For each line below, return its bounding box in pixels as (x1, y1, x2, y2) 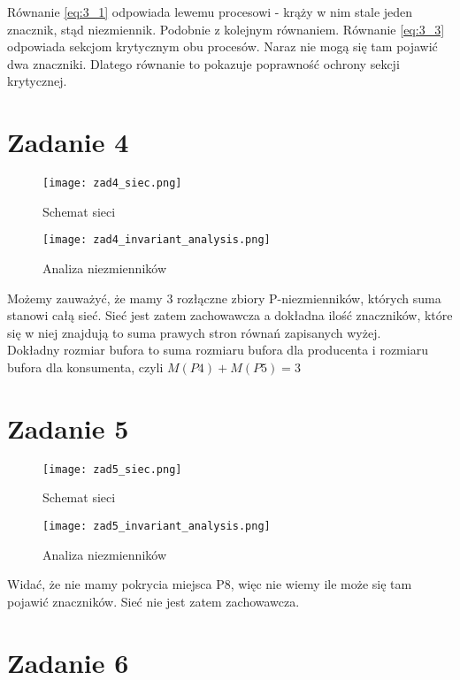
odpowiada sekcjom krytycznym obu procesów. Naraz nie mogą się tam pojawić (7, 37, 438, 56)
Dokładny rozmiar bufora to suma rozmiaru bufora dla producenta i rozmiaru (7, 340, 428, 359)
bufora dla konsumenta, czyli (7, 357, 164, 376)
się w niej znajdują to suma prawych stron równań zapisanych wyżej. (7, 323, 381, 341)
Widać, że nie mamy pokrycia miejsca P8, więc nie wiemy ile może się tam (7, 575, 412, 593)
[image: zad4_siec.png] (42, 177, 182, 190)
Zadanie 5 (7, 409, 129, 446)
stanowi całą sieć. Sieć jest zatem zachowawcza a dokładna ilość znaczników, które (7, 306, 453, 325)
